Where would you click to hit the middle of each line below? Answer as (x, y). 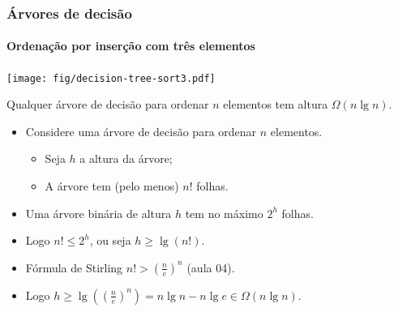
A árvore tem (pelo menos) (112, 186)
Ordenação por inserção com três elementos (131, 46)
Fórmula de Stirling (74, 267)
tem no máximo (224, 213)
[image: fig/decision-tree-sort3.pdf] (111, 78)
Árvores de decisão (69, 13)
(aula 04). (211, 267)
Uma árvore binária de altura (98, 213)
